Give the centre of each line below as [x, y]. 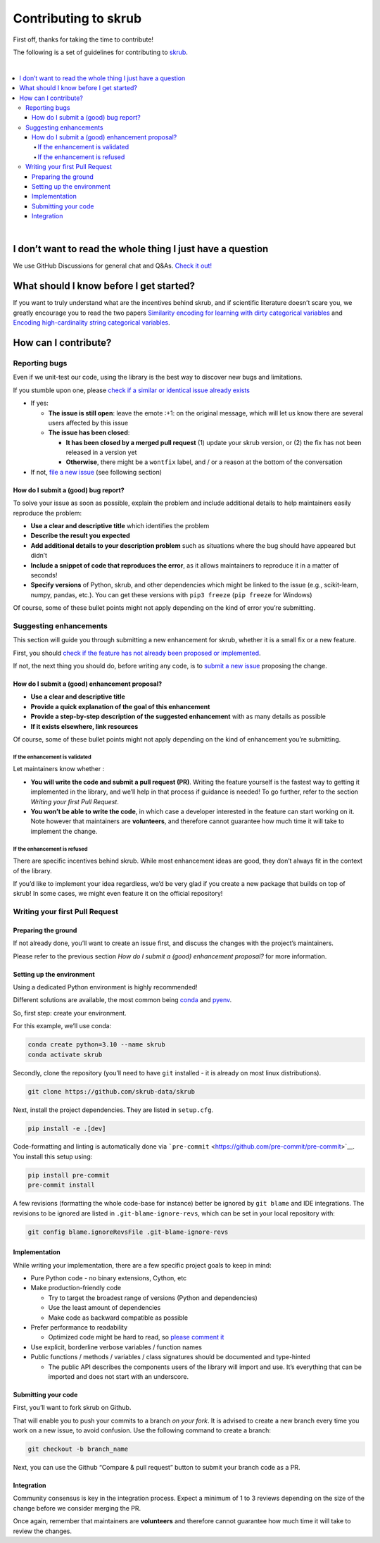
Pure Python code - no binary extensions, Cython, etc [109, 1277]
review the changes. [43, 1531]
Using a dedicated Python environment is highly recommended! [105, 987]
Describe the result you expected [80, 536]
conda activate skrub [65, 1054]
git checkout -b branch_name [78, 1449]
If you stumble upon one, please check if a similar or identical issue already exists [131, 390]
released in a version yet [101, 452]
